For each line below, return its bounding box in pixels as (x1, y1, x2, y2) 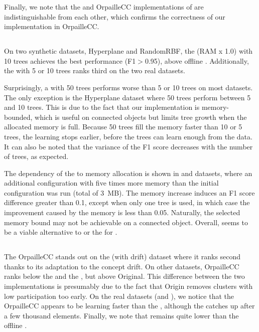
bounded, (4, 111, 33, 122)
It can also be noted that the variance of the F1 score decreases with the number (4, 141, 253, 151)
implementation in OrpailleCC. (4, 21, 99, 32)
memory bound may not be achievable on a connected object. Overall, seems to (4, 217, 248, 227)
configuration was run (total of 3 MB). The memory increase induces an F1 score (4, 187, 255, 198)
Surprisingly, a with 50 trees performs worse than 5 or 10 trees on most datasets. (4, 82, 253, 92)
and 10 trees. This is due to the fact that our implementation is (4, 102, 200, 112)
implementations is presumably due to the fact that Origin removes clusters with (4, 281, 253, 291)
